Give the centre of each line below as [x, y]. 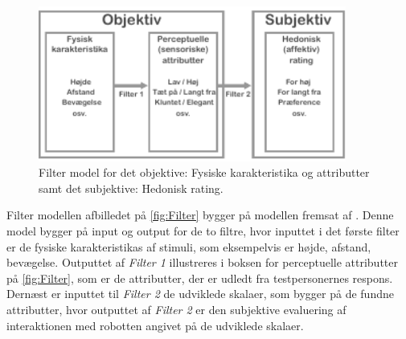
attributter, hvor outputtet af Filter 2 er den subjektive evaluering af [176, 310]
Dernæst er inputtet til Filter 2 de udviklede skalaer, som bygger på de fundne [200, 294]
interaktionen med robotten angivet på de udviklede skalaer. [155, 325]
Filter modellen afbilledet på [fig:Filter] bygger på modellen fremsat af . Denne [200, 215]
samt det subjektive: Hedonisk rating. [131, 188]
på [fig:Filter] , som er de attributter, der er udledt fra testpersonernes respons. [200, 278]
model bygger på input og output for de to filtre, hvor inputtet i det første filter [203, 231]
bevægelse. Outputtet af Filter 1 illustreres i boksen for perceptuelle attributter [202, 262]
